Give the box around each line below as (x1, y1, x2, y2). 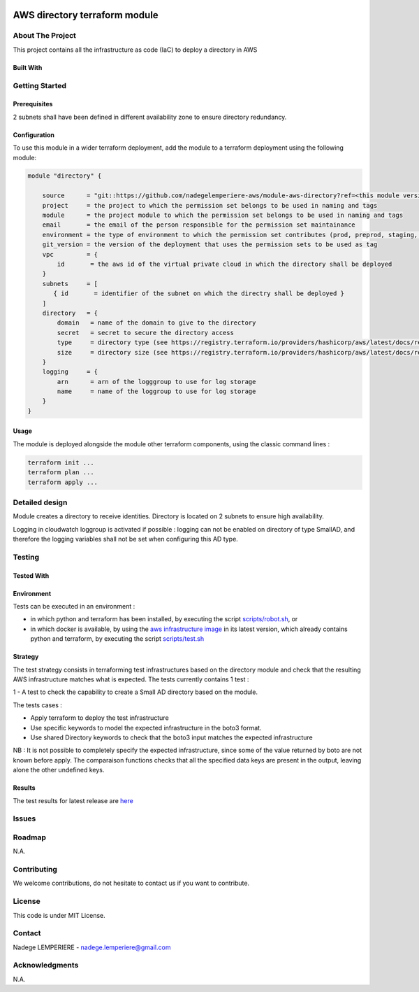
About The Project (13, 31, 77, 41)
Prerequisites (13, 100, 53, 108)
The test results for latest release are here (13, 796, 134, 805)
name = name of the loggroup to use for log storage (57, 388, 256, 395)
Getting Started (13, 80, 66, 90)
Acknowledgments (13, 961, 79, 970)
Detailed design (13, 497, 68, 507)
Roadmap (13, 832, 47, 842)
